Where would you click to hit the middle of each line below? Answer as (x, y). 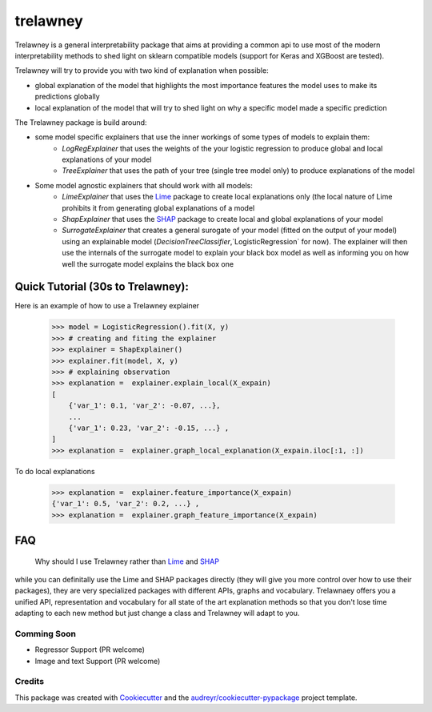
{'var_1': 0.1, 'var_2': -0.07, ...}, (144, 406)
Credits (29, 682)
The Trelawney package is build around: (81, 122)
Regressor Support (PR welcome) (90, 650)
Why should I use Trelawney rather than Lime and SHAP (127, 561)
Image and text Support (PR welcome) (98, 661)
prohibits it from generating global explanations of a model (158, 207)
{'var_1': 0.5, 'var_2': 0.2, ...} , (126, 504)
